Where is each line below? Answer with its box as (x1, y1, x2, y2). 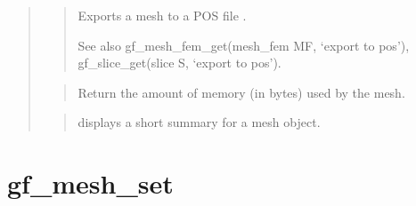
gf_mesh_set (7, 165, 174, 202)
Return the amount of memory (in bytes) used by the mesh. (77, 83, 405, 101)
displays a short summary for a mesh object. (77, 113, 321, 131)
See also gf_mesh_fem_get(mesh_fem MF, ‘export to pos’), (77, 36, 410, 54)
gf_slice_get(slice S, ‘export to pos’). (77, 53, 281, 72)
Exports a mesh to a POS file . (77, 6, 247, 24)
